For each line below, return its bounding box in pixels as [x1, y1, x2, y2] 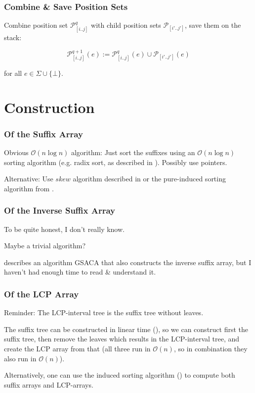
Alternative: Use [4, 173, 53, 184]
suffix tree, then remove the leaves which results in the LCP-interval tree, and [4, 334, 240, 344]
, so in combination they [173, 343, 248, 353]
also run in [4, 353, 37, 363]
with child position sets [91, 20, 161, 30]
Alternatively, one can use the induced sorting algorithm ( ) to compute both [4, 370, 235, 380]
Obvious [4, 147, 29, 157]
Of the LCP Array [4, 287, 79, 300]
